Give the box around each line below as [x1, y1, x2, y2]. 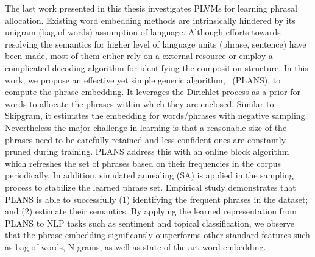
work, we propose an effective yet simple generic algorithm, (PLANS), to [5, 73, 281, 86]
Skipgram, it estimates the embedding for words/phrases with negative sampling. [5, 109, 308, 122]
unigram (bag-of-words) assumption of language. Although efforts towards [5, 26, 281, 38]
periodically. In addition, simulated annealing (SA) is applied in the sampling [5, 169, 294, 181]
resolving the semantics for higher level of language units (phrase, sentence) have [5, 37, 306, 50]
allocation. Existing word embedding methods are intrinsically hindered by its [5, 13, 296, 26]
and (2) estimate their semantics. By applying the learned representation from [5, 205, 297, 217]
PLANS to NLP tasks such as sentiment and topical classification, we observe [5, 216, 295, 229]
